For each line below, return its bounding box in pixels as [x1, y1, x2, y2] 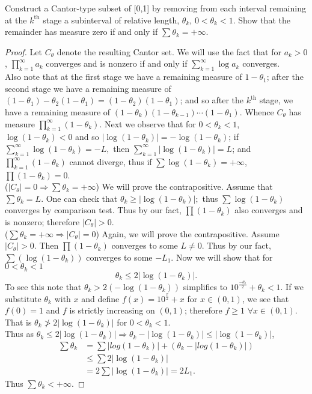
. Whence [239, 105, 274, 118]
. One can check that [41, 192, 118, 204]
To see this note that [5, 280, 82, 292]
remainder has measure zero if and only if [5, 25, 158, 38]
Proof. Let [5, 45, 42, 58]
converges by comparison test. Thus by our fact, [5, 204, 182, 216]
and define [81, 292, 120, 305]
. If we [280, 280, 304, 292]
